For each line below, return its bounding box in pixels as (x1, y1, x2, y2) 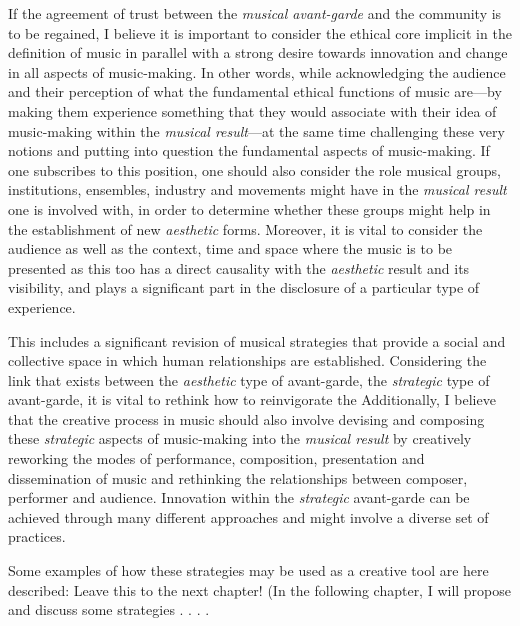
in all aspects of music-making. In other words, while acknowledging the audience (8, 61, 506, 82)
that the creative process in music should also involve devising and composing (8, 408, 485, 429)
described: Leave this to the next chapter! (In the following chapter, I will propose (8, 579, 512, 600)
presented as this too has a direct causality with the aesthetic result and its (8, 257, 470, 278)
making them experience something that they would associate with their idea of (8, 100, 497, 121)
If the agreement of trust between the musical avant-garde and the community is (8, 3, 502, 23)
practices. (8, 526, 66, 547)
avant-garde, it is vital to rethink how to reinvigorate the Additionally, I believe (8, 389, 496, 410)
